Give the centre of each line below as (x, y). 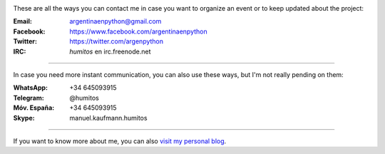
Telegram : (29, 98)
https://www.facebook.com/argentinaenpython (139, 31)
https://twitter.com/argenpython (117, 41)
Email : (22, 21)
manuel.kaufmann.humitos (108, 118)
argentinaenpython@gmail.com (115, 21)
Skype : (24, 118)
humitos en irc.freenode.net (110, 51)
